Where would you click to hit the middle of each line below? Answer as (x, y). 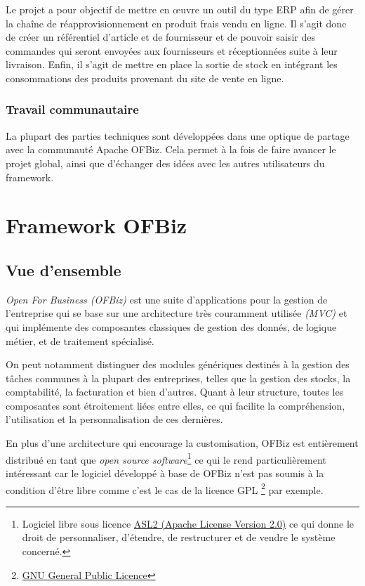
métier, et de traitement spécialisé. (80, 340)
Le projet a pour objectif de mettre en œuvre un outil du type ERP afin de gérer (180, 9)
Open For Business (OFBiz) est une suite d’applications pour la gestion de (167, 299)
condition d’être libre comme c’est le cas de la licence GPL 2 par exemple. (165, 488)
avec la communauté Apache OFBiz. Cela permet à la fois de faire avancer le (171, 149)
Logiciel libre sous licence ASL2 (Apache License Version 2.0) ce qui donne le (188, 523)
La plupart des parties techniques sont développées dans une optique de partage (178, 135)
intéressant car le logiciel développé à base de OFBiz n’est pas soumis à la (165, 473)
